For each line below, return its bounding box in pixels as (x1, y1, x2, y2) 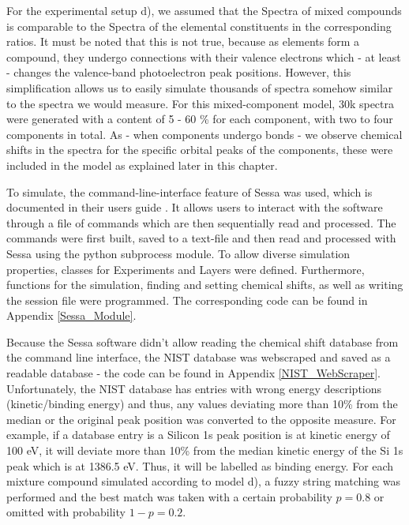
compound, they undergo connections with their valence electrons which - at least (6, 48, 401, 65)
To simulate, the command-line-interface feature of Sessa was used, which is (6, 183, 373, 200)
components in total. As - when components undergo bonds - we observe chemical (6, 126, 403, 142)
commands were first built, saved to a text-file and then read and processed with (6, 230, 396, 246)
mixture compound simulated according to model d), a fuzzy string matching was (6, 473, 400, 489)
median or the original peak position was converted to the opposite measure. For (6, 411, 396, 427)
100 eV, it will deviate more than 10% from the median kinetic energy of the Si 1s (6, 442, 403, 459)
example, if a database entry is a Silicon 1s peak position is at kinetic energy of (6, 426, 390, 443)
